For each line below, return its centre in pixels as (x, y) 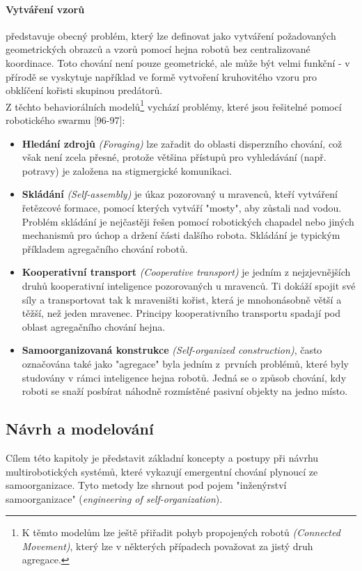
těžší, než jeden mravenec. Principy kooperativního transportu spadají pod (181, 313)
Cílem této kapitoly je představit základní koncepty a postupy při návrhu (162, 457)
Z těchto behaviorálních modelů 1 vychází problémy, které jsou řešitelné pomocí (174, 105)
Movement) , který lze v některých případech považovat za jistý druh (167, 546)
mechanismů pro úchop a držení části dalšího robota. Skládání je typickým (181, 235)
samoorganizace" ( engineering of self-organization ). (114, 498)
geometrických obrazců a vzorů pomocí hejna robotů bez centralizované (158, 49)
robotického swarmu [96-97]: (65, 120)
